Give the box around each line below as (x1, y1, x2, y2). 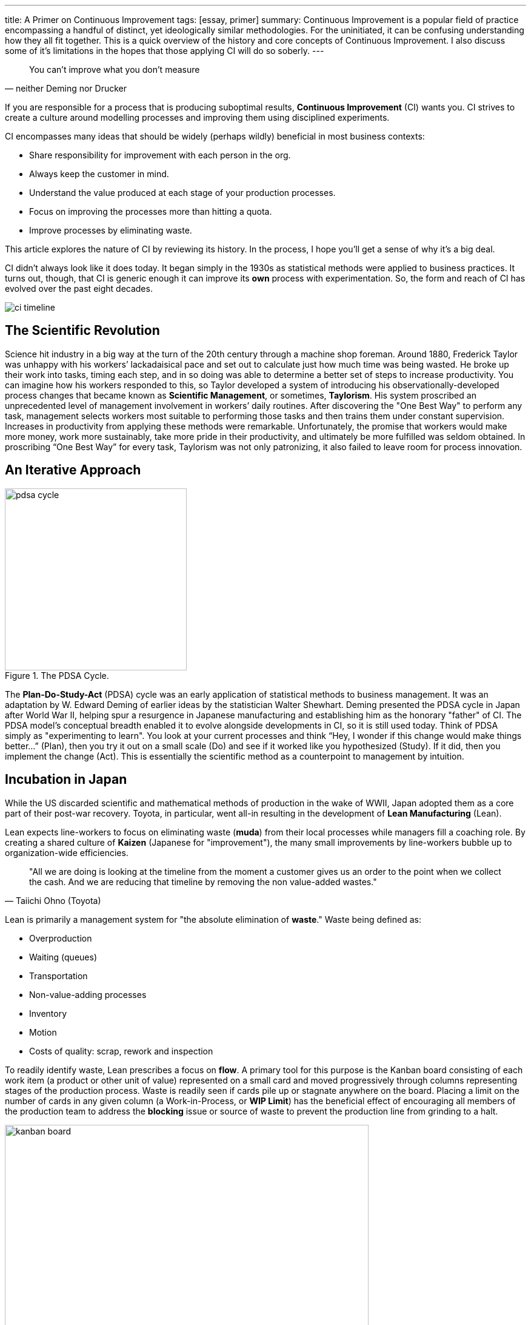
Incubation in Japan (5, 772, 127, 787)
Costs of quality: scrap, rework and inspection (29, 1045, 213, 1056)
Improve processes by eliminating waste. (29, 225, 192, 235)
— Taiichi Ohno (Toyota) (5, 895, 101, 906)
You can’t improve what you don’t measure (29, 64, 200, 75)
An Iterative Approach (5, 462, 141, 478)
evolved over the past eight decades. (5, 283, 153, 294)
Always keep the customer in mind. (29, 169, 169, 179)
